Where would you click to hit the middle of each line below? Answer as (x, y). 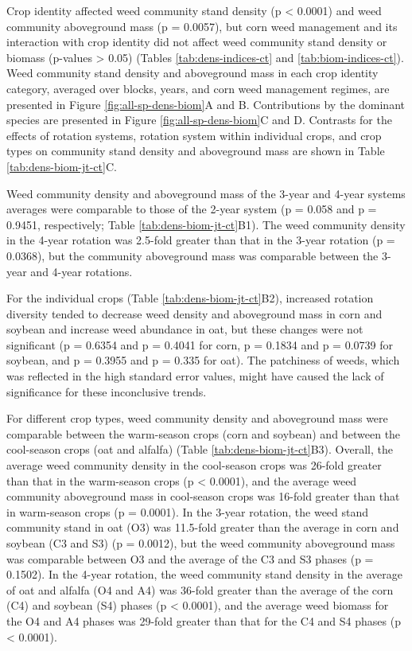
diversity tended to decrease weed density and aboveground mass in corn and (194, 313)
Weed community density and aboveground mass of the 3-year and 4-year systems (206, 193)
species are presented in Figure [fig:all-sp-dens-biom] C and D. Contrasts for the (199, 120)
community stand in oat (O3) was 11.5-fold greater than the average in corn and (203, 527)
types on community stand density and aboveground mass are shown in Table (196, 151)
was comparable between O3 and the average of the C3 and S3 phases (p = (190, 558)
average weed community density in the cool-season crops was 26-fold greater (194, 465)
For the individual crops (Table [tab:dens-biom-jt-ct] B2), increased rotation (190, 298)
